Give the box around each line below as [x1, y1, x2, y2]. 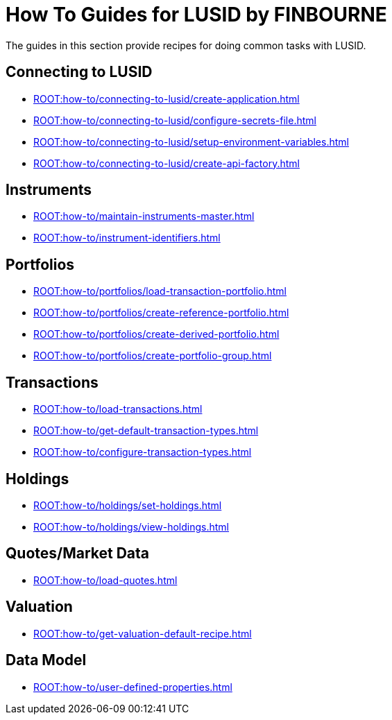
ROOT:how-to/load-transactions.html [33, 403, 203, 415]
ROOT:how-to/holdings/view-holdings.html [33, 520, 230, 533]
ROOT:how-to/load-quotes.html [33, 574, 178, 586]
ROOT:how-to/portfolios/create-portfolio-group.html [33, 350, 272, 362]
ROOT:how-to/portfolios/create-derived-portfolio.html [33, 328, 280, 341]
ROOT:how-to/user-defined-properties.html [33, 680, 232, 693]
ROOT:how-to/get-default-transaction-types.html [33, 425, 259, 437]
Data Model [6, 651, 87, 669]
